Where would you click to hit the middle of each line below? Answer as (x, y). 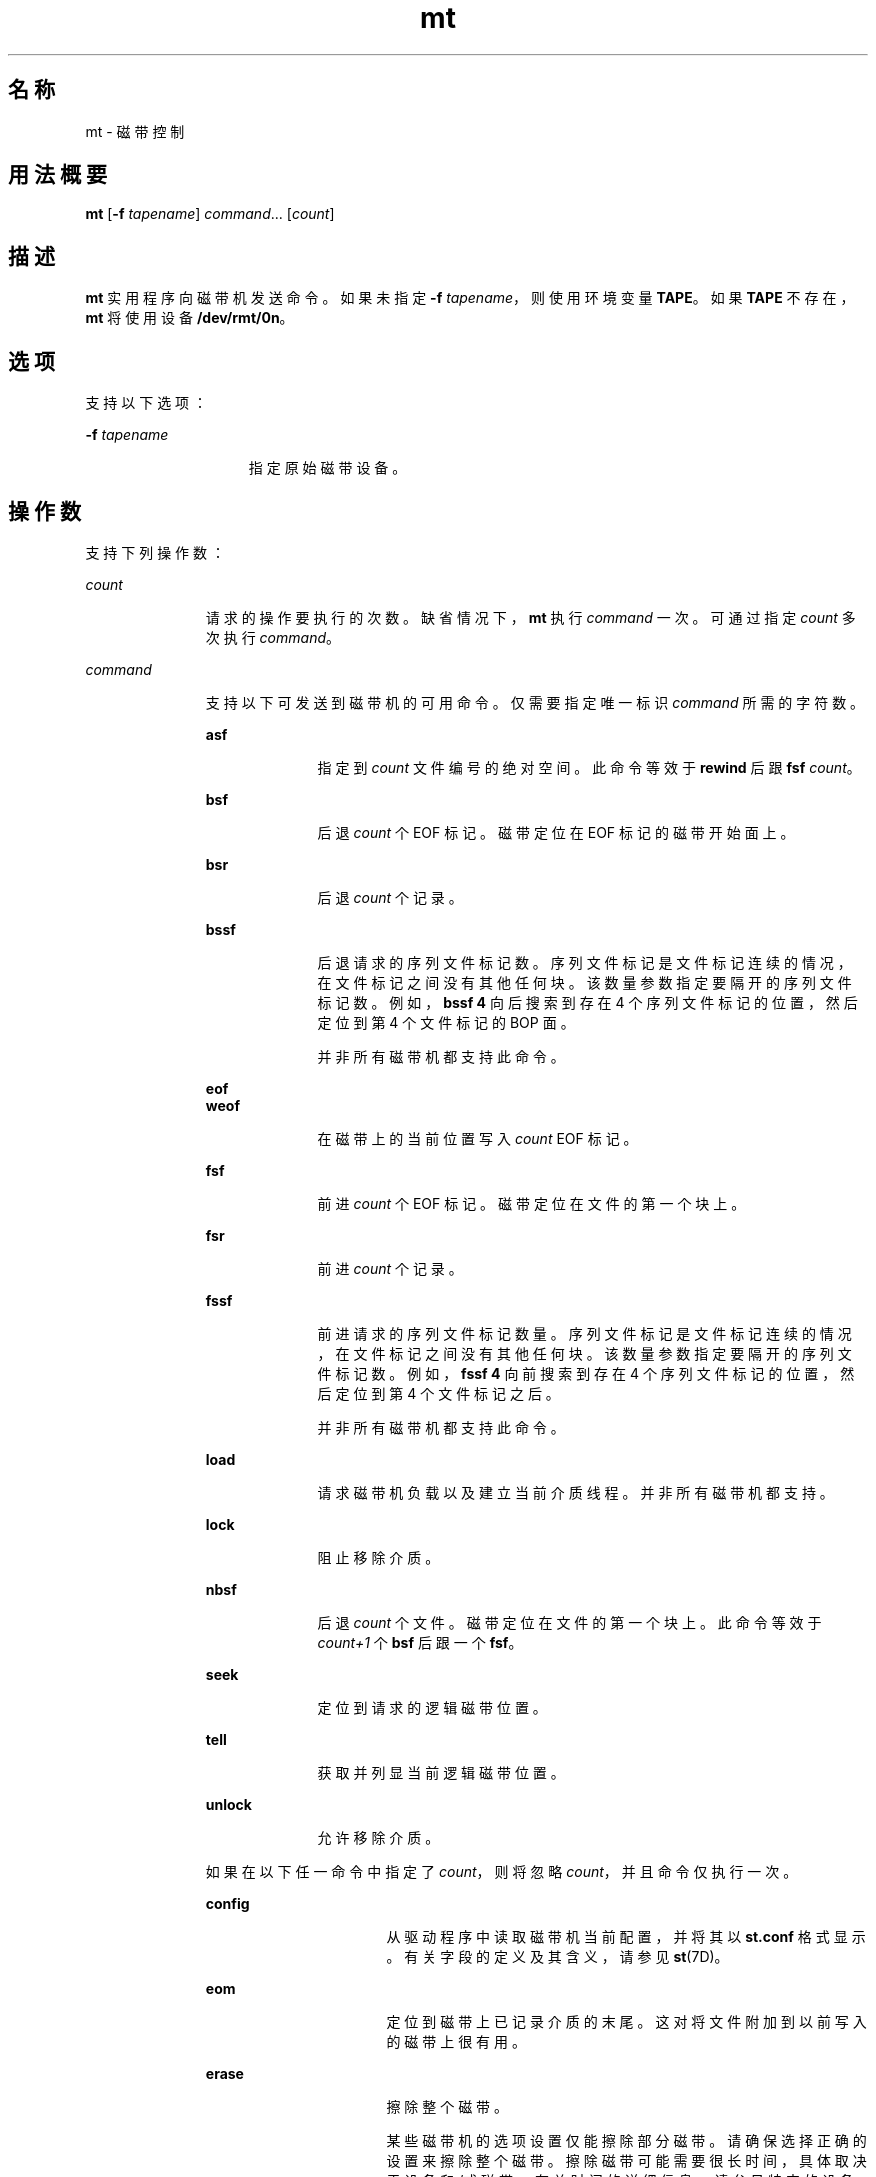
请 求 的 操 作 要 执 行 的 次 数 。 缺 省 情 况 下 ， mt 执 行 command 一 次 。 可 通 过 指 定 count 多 (530, 617)
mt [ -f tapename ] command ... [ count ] (210, 214)
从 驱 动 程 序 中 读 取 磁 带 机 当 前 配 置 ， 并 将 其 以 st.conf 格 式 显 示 (626, 1936)
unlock (228, 1804)
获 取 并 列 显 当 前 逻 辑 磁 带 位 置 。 (441, 1772)
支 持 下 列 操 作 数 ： (155, 552)
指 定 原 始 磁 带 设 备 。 (327, 468)
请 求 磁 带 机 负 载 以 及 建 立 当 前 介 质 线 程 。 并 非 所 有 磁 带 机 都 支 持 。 (575, 1492)
